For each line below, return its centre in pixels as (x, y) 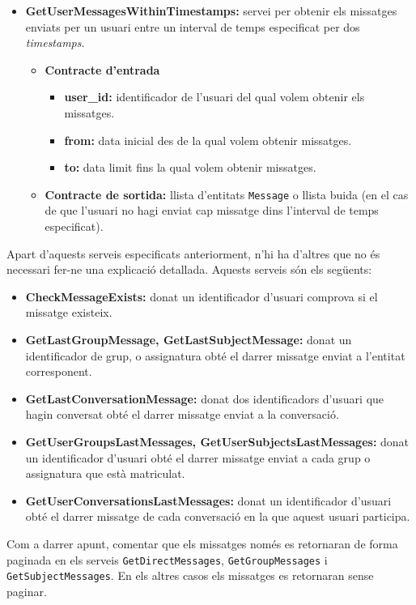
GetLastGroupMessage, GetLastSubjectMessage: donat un (189, 339)
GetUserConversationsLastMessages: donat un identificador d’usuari (208, 500)
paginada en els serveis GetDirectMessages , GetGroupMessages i (167, 559)
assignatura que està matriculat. (105, 473)
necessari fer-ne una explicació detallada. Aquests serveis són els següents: (189, 269)
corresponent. (59, 371)
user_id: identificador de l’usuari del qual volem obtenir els (214, 97)
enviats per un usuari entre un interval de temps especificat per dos (193, 26)
